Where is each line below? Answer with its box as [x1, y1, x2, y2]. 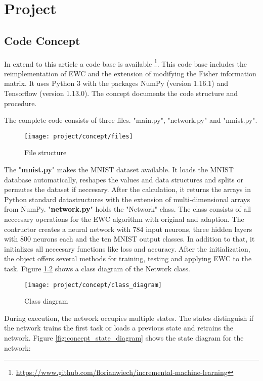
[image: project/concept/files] [24, 132, 133, 140]
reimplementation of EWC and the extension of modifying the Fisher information [4, 68, 256, 78]
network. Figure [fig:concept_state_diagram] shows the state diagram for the [4, 332, 244, 343]
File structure [24, 147, 67, 158]
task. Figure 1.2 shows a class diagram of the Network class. [4, 263, 190, 273]
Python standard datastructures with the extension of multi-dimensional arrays [4, 194, 250, 204]
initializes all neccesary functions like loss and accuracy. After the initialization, [4, 243, 250, 254]
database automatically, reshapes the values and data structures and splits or [4, 174, 243, 184]
